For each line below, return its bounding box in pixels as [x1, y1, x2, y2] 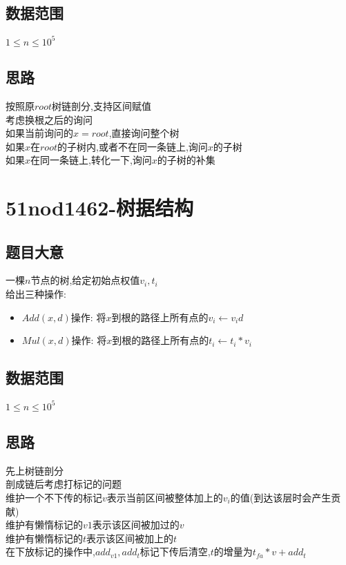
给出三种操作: [6, 287, 66, 301]
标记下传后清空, [140, 544, 211, 559]
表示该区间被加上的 [86, 530, 174, 545]
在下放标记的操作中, [6, 544, 95, 559]
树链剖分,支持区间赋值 [51, 98, 151, 113]
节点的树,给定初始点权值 [30, 273, 140, 287]
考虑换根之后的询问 [6, 112, 93, 126]
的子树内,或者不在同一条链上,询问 [57, 139, 208, 153]
